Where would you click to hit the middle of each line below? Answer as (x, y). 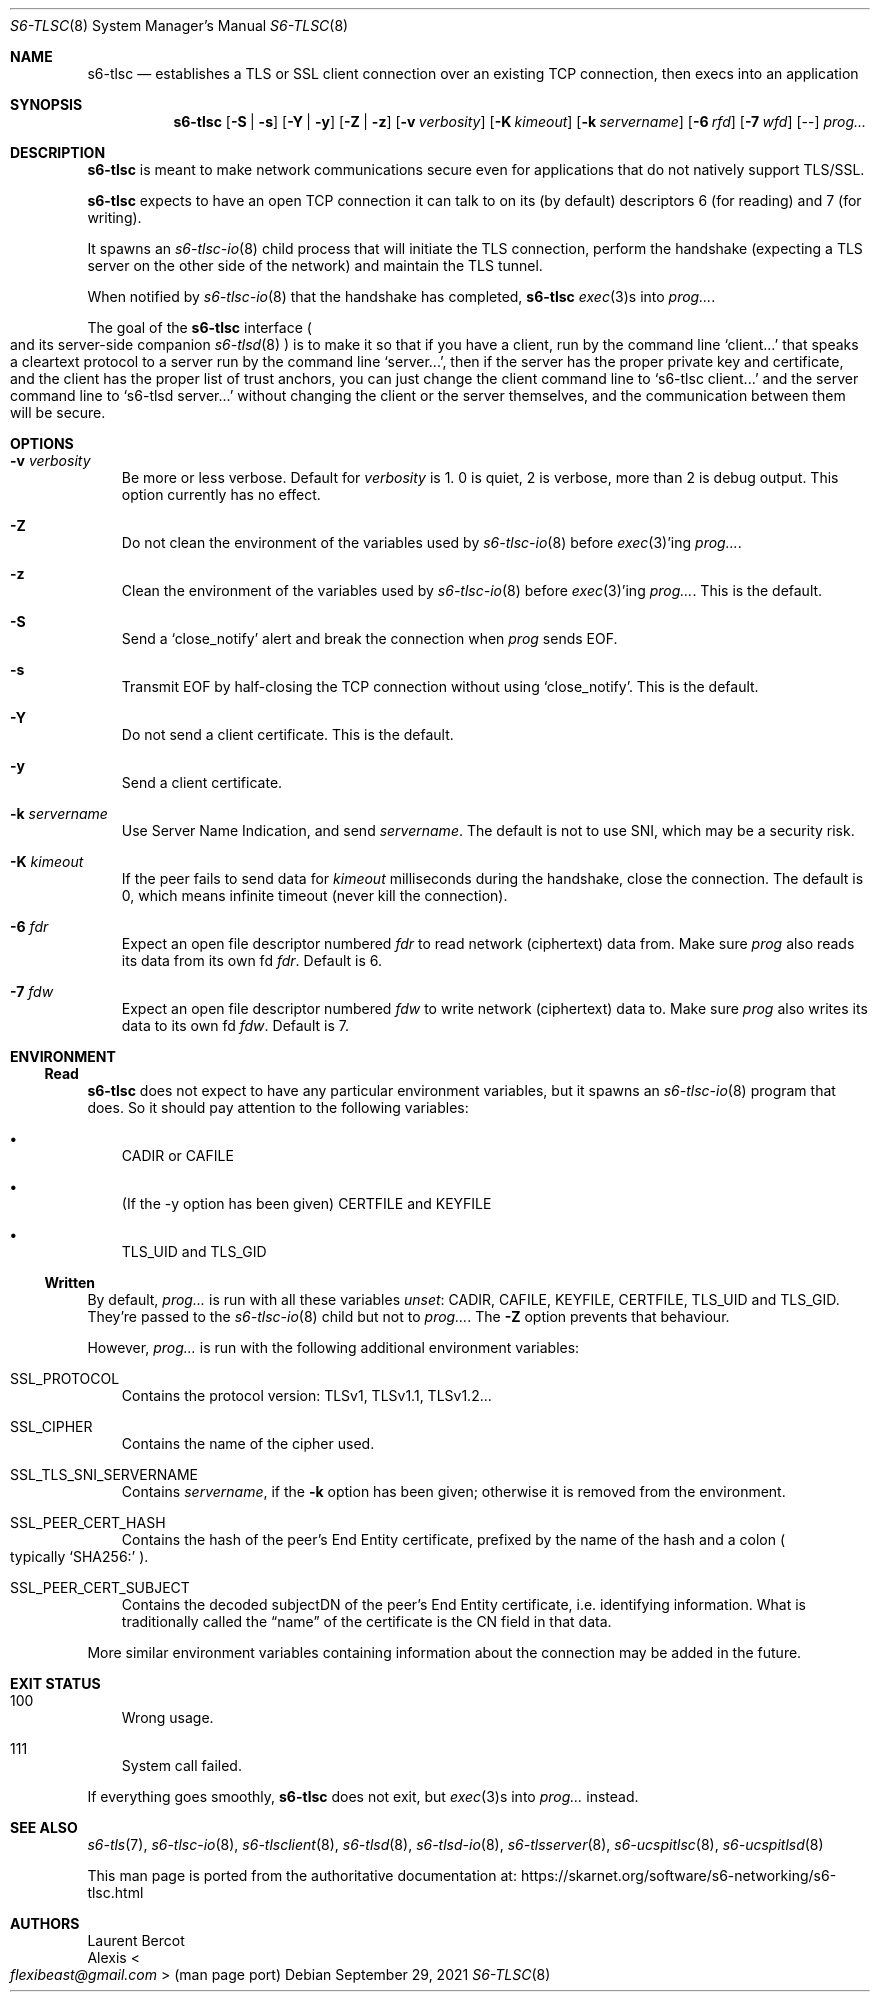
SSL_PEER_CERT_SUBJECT (100, 1587)
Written (70, 1282)
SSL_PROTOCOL (65, 1378)
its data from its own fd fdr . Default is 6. (251, 960)
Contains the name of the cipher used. (248, 1443)
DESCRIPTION (58, 152)
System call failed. (181, 1765)
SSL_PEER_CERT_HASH (88, 1522)
